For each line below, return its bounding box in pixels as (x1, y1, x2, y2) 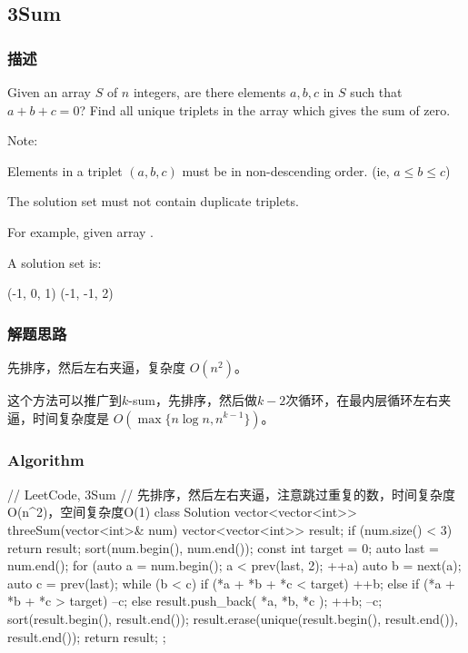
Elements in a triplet (7, 161, 123, 180)
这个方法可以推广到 (7, 390, 122, 409)
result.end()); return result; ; (7, 627, 166, 646)
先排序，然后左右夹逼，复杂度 (7, 357, 185, 376)
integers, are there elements (133, 83, 286, 101)
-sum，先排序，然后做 (128, 390, 257, 409)
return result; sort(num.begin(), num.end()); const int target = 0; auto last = (7, 538, 439, 557)
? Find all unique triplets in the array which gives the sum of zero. (79, 100, 451, 119)
